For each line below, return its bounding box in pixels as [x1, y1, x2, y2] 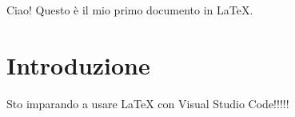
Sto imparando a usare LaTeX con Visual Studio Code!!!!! [6, 95, 289, 111]
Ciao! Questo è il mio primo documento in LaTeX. [6, 2, 253, 18]
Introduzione [6, 48, 150, 81]
